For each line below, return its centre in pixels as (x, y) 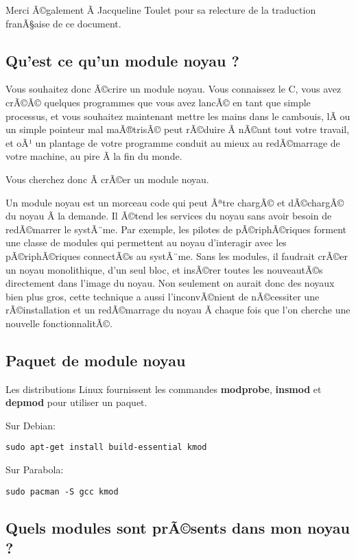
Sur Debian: (31, 425)
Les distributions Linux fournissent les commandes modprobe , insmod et (164, 389)
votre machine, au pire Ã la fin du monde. (94, 156)
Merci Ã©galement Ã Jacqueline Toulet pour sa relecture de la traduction (161, 10)
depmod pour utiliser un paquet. (76, 402)
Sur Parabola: (35, 469)
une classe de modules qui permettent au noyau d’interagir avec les (146, 242)
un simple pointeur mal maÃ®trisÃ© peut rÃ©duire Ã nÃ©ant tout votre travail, (178, 129)
